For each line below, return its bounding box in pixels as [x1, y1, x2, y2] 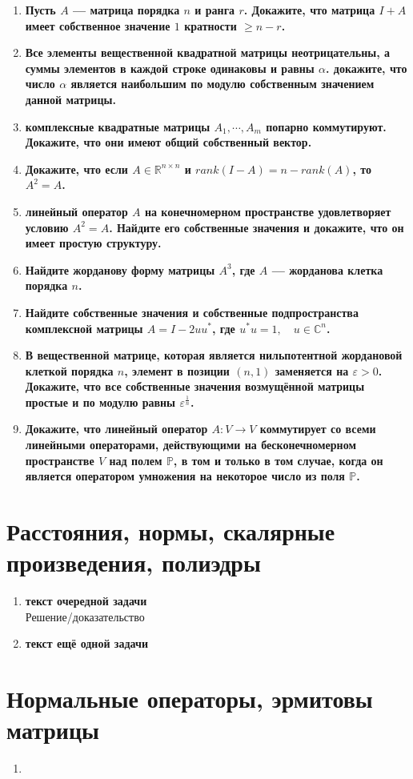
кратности [184, 17, 237, 34]
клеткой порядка [25, 362, 114, 379]
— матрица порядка [72, 2, 180, 18]
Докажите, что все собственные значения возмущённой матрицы [25, 378, 365, 395]
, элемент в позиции [124, 362, 230, 379]
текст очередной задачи [25, 592, 147, 609]
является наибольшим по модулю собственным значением [70, 75, 375, 92]
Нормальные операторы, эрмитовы [6, 682, 373, 715]
